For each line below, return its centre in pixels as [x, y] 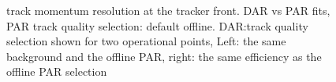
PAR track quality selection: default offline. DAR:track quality [157, 25]
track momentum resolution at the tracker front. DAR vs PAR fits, [168, 10]
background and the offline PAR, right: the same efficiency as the [164, 56]
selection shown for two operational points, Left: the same [146, 41]
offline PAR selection [57, 71]
